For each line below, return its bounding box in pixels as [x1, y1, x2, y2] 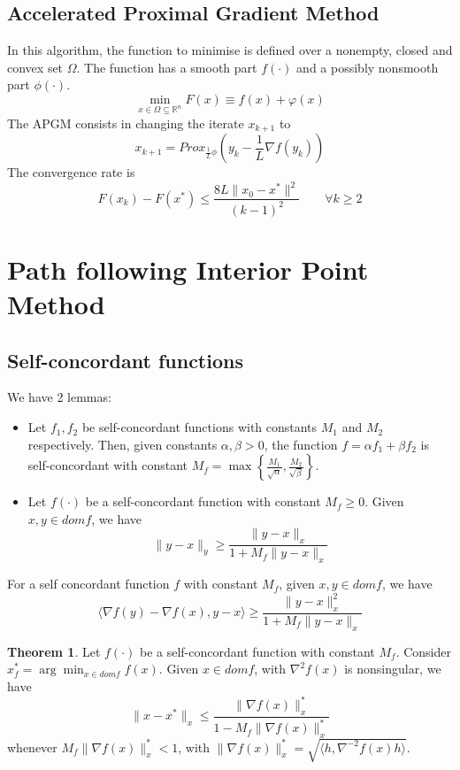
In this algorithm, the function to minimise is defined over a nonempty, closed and [7, 41, 453, 59]
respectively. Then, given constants [27, 435, 218, 453]
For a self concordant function [7, 574, 170, 593]
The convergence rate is [7, 163, 135, 181]
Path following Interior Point [7, 250, 369, 287]
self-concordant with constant [27, 456, 188, 474]
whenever [7, 737, 57, 756]
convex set [7, 58, 64, 76]
